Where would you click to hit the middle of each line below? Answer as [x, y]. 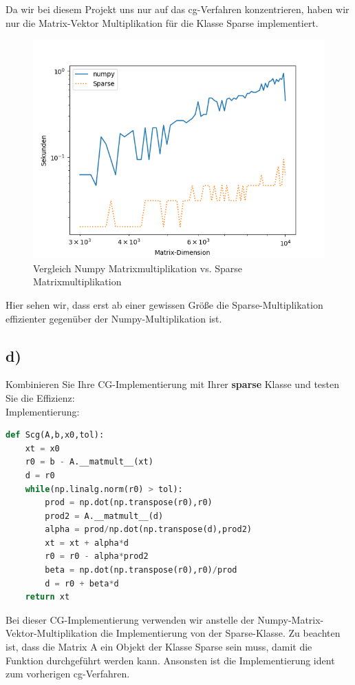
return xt [47, 597]
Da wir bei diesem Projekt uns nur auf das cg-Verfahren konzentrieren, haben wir [177, 9]
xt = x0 [42, 448]
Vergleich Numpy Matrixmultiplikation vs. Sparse [138, 268]
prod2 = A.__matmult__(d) [104, 516]
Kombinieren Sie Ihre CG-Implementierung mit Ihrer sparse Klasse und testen [173, 384]
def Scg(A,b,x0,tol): [55, 435]
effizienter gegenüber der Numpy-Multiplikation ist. [114, 318]
